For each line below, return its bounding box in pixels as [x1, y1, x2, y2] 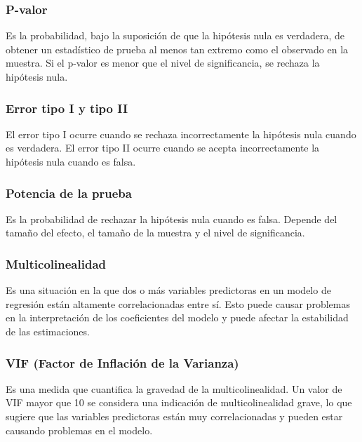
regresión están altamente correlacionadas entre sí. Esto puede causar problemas [6, 296, 350, 311]
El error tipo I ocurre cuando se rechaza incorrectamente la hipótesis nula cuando [6, 126, 356, 141]
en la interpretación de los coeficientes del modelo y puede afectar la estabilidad [6, 310, 349, 325]
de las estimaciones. [6, 324, 90, 338]
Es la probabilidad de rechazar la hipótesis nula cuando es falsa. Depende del [6, 211, 337, 226]
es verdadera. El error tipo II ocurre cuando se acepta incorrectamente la [6, 140, 320, 155]
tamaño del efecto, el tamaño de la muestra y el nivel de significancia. [6, 225, 305, 240]
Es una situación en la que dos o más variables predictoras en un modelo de [6, 283, 331, 297]
